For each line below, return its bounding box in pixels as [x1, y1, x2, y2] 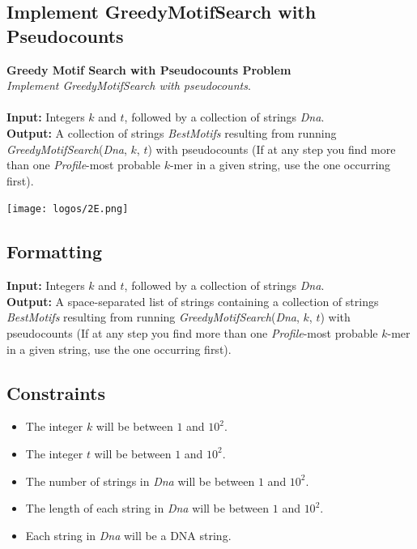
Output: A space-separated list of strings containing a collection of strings [6, 292, 379, 309]
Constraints [6, 380, 105, 405]
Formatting [6, 239, 103, 264]
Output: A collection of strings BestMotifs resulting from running [6, 124, 337, 141]
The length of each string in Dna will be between [25, 500, 270, 517]
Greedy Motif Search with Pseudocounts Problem [6, 61, 291, 78]
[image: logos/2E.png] [6, 203, 129, 215]
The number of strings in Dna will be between [25, 472, 255, 489]
